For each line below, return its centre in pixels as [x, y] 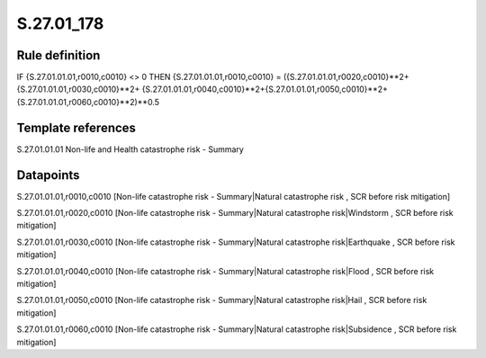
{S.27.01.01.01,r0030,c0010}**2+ [78, 89]
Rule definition [58, 55]
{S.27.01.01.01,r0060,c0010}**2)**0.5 [88, 102]
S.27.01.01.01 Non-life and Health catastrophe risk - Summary [130, 149]
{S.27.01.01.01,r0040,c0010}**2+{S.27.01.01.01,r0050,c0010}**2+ [265, 89]
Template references [76, 127]
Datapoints [48, 175]
